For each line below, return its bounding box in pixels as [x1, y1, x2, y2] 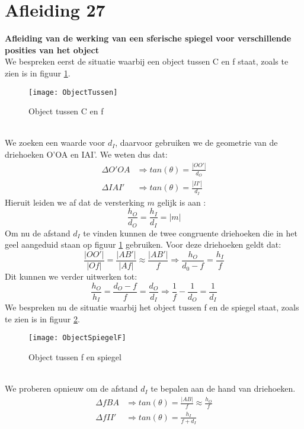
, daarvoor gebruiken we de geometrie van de [115, 136, 278, 149]
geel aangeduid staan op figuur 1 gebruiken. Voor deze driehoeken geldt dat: [5, 238, 281, 251]
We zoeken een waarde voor [5, 136, 105, 149]
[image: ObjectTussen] [28, 88, 118, 97]
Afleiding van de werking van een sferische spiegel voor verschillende [5, 32, 292, 44]
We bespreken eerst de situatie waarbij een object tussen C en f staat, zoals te [5, 55, 289, 68]
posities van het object [5, 43, 99, 56]
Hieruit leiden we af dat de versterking [5, 196, 145, 208]
